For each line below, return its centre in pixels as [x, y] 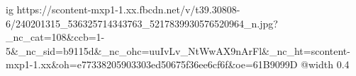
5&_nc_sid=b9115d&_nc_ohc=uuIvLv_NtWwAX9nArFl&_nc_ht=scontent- [178, 50]
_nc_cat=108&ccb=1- [55, 37]
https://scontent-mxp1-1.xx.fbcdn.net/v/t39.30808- [128, 9]
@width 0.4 [325, 64]
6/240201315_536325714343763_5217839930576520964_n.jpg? [142, 23]
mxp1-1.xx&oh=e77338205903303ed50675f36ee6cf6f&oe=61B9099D [152, 64]
